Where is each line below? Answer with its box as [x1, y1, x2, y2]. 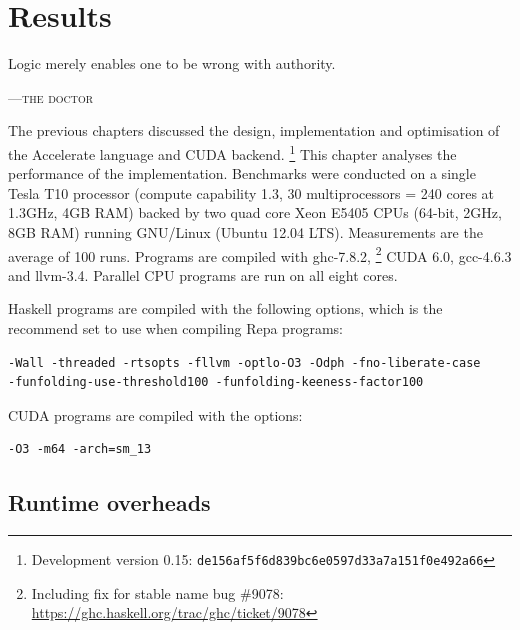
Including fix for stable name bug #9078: [31, 582, 284, 603]
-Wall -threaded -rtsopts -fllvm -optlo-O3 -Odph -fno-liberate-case [8, 355, 481, 370]
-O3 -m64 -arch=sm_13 [8, 442, 152, 457]
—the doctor [8, 86, 94, 107]
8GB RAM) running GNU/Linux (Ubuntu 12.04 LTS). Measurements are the [8, 221, 483, 242]
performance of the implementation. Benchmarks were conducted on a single [8, 163, 476, 184]
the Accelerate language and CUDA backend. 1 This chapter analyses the [8, 140, 457, 164]
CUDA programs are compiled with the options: [8, 404, 303, 425]
